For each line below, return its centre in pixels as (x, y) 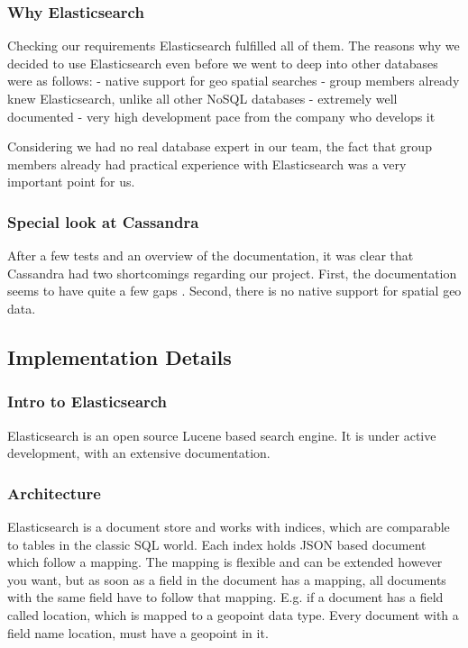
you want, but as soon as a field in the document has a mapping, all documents (227, 579)
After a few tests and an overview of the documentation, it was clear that (211, 256)
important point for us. (71, 182)
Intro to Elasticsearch (87, 402)
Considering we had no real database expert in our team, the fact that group (220, 146)
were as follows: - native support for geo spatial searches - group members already (234, 81)
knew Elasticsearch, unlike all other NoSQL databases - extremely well (202, 98)
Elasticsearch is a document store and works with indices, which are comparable (229, 526)
